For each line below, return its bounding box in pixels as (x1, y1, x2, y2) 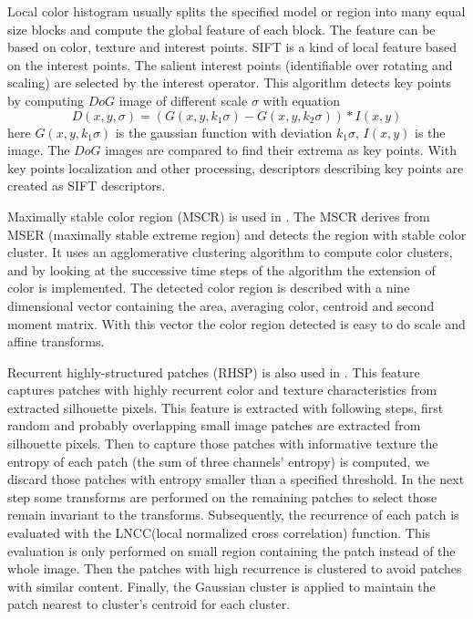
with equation (262, 90, 340, 109)
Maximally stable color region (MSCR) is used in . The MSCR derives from (7, 206, 430, 225)
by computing (7, 90, 85, 109)
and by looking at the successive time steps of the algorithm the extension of (7, 260, 436, 279)
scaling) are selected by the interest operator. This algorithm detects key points (7, 73, 452, 92)
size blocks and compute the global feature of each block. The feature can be (7, 19, 436, 38)
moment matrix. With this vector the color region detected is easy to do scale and (7, 314, 466, 333)
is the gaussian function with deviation (115, 122, 333, 141)
